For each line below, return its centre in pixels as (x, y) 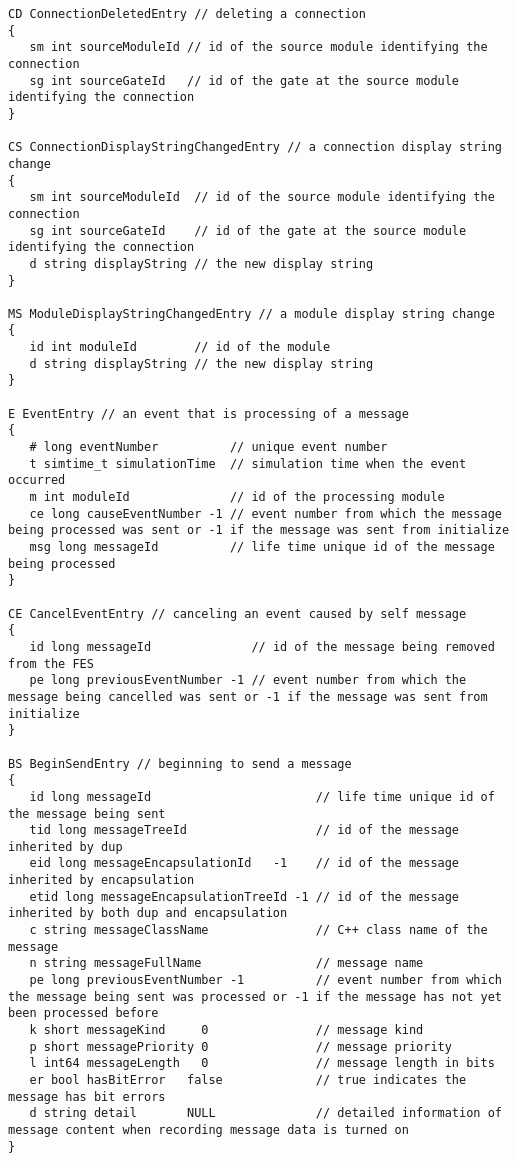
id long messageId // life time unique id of (262, 796)
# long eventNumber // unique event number (208, 447)
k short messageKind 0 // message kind (226, 1030)
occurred (37, 480)
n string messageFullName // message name (226, 963)
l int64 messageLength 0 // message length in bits (262, 1063)
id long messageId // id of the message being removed (262, 646)
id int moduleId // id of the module (180, 347)
